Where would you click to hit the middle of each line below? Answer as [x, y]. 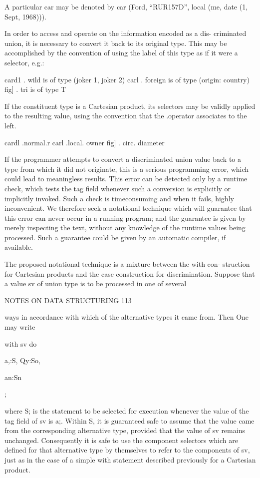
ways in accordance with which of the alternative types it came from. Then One [127, 317]
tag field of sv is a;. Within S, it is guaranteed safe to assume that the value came [130, 420]
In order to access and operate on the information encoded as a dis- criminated [126, 33]
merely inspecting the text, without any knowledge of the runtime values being [125, 228]
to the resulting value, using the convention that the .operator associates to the [126, 116]
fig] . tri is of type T [35, 89]
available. [19, 247]
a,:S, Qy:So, [22, 360]
